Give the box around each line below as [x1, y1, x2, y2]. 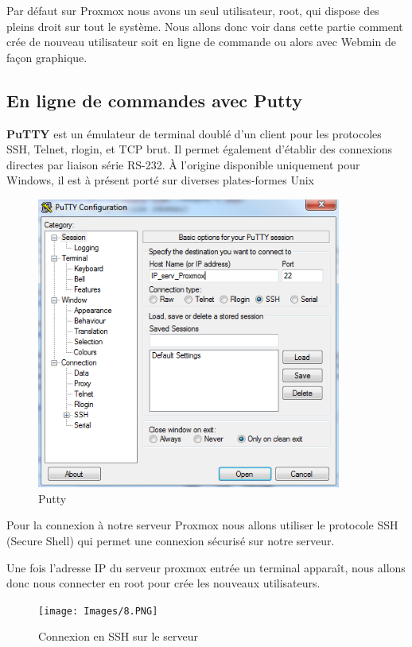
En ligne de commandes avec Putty [6, 87, 302, 112]
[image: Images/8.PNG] [38, 605, 158, 617]
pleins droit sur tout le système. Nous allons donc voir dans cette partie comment [6, 17, 403, 34]
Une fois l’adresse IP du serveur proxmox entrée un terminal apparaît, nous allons [6, 559, 406, 575]
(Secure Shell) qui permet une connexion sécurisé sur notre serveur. [6, 533, 335, 549]
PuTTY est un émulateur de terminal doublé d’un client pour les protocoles [6, 125, 382, 141]
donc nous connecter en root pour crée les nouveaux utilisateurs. [6, 575, 321, 591]
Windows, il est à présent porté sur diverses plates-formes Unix [6, 172, 314, 188]
